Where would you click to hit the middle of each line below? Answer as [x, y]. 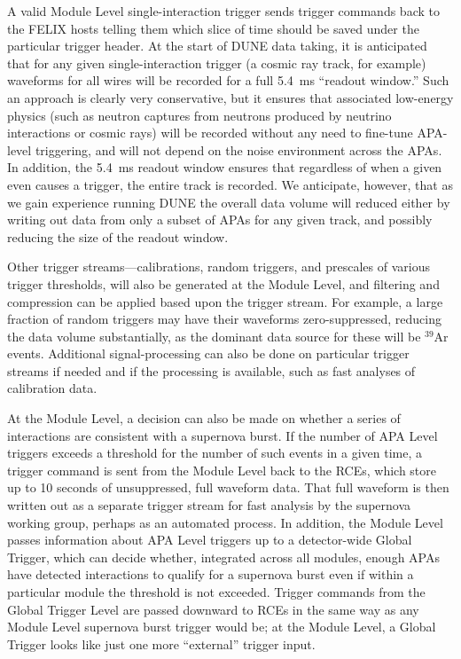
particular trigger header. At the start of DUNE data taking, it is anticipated [217, 46]
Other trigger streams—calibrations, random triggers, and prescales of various [219, 267]
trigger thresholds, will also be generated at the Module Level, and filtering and [223, 283]
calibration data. [52, 388]
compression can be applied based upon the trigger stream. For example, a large [225, 301]
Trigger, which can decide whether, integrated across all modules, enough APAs [223, 557]
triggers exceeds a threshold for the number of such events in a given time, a [215, 453]
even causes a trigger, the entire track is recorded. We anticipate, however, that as [230, 184]
